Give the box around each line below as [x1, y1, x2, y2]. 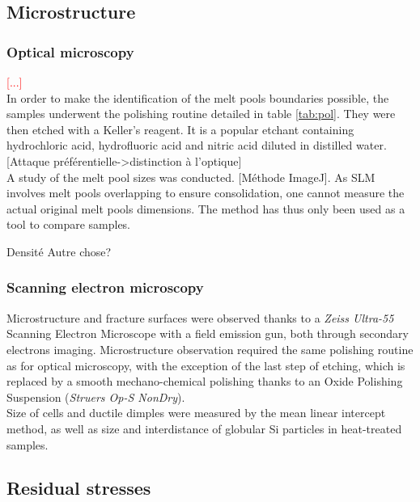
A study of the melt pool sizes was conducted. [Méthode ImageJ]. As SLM [6, 168, 375, 185]
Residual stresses [6, 475, 151, 500]
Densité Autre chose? [6, 243, 112, 259]
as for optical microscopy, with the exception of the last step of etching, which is [6, 356, 405, 373]
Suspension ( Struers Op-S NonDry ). [6, 388, 185, 405]
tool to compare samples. [6, 216, 131, 233]
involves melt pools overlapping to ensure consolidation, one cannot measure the [6, 184, 405, 201]
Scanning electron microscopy [6, 277, 204, 297]
